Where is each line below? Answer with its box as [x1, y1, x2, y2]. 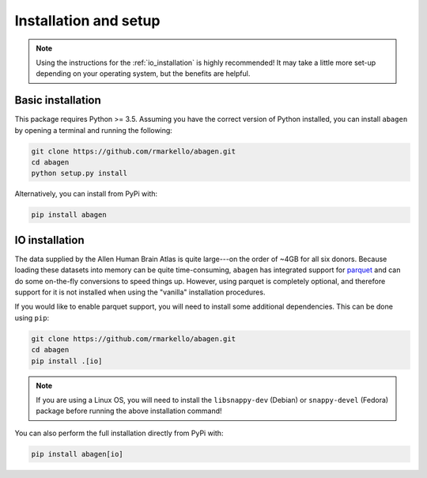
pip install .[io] [31, 356, 103, 366]
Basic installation [14, 93, 102, 107]
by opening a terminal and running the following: [14, 125, 173, 135]
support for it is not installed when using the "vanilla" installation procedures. [14, 287, 266, 297]
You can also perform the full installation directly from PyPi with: [14, 428, 224, 438]
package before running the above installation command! [36, 406, 222, 415]
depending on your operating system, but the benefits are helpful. [36, 69, 251, 78]
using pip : [14, 313, 50, 322]
